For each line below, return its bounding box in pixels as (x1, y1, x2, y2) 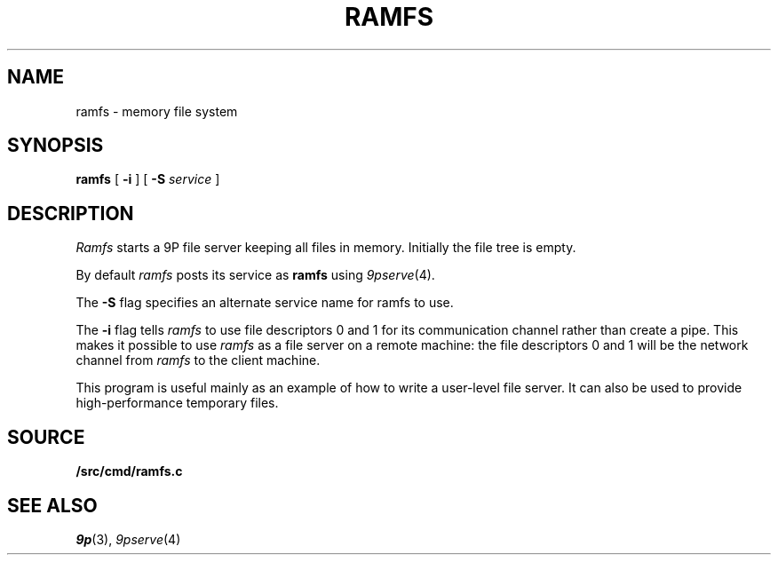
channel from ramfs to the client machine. (75, 352, 321, 368)
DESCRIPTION (7, 202, 134, 225)
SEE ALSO (7, 494, 98, 517)
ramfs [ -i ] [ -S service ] (75, 171, 220, 187)
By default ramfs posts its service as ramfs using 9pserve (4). (75, 267, 435, 283)
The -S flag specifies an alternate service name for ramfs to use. (75, 295, 454, 311)
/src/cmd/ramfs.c (75, 463, 183, 479)
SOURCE (7, 425, 85, 448)
